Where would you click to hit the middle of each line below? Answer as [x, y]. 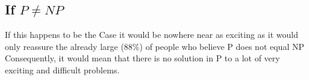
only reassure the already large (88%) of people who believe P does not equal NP [154, 46]
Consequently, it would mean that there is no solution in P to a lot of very [142, 58]
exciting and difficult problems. [62, 69]
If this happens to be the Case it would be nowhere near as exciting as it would [151, 35]
